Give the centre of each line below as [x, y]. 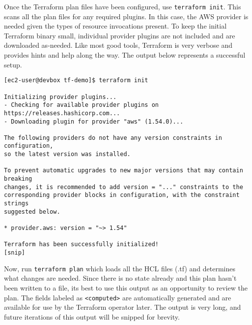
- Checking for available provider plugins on [81, 105]
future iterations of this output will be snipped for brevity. [92, 316]
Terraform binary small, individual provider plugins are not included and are [120, 35]
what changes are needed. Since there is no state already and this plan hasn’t [120, 278]
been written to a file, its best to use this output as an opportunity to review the [126, 287]
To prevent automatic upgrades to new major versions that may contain [124, 171]
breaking [18, 179]
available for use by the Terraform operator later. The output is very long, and [123, 307]
